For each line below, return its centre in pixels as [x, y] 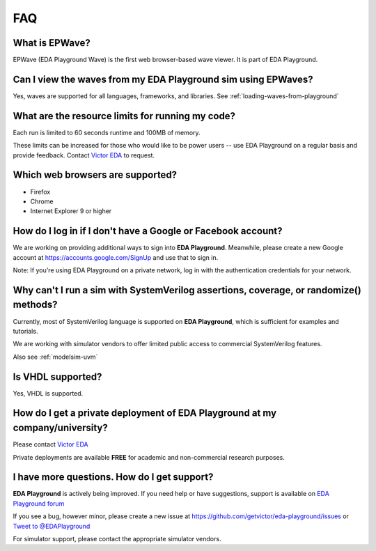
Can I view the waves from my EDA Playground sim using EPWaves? [163, 79]
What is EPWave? [52, 43]
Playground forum [39, 503]
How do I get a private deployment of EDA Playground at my [145, 413]
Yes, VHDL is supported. [48, 393]
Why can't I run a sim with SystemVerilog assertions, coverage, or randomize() [187, 290]
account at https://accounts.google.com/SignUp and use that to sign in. [116, 257]
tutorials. [25, 331]
